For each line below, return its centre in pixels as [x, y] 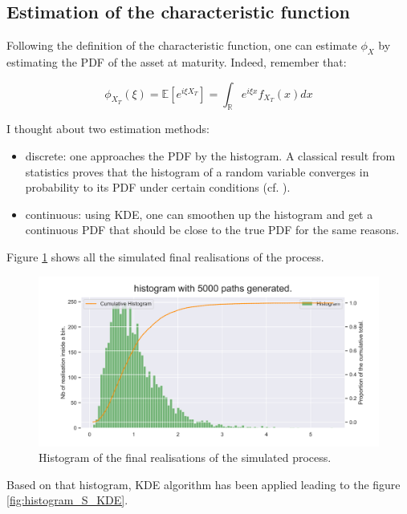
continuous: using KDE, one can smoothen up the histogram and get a [199, 214]
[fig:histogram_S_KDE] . [67, 500]
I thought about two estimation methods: [108, 129]
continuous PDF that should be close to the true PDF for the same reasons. [212, 230]
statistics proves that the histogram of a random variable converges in [197, 171]
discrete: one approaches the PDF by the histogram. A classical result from [210, 155]
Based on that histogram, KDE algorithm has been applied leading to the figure [203, 484]
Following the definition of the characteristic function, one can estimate [182, 45]
